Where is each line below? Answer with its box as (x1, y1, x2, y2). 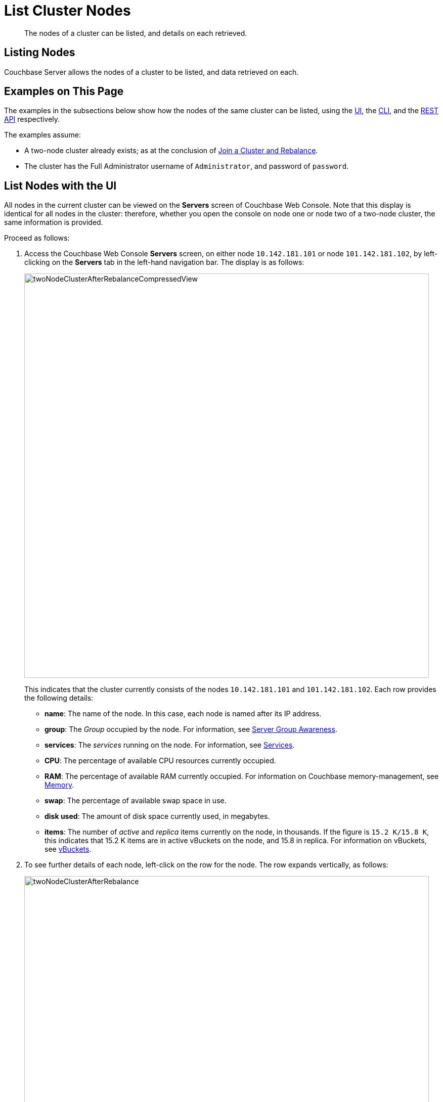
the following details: (24, 694, 94, 703)
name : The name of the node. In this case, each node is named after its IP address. (45, 709, 322, 718)
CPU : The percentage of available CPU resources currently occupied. (45, 756, 276, 765)
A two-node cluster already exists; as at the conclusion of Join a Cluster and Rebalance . (24, 146, 318, 155)
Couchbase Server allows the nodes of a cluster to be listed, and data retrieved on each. (4, 67, 299, 76)
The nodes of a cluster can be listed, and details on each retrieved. (24, 28, 247, 37)
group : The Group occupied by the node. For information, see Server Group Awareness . (45, 725, 337, 734)
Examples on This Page (4, 85, 124, 98)
